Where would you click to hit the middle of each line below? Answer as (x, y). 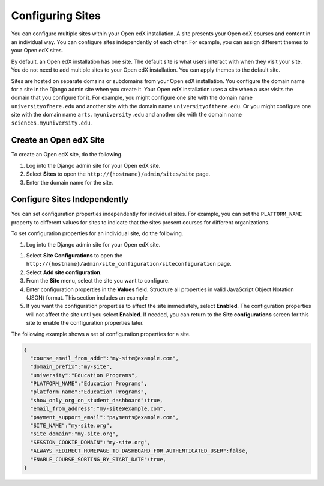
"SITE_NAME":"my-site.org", (71, 426)
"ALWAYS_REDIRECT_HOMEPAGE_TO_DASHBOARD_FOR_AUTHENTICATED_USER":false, (139, 451)
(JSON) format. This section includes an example (87, 297)
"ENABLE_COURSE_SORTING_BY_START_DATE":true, (98, 459)
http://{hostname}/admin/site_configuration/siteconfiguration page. (129, 264)
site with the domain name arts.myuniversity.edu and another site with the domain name (127, 115)
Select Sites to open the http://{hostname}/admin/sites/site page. (118, 174)
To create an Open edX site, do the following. (67, 155)
